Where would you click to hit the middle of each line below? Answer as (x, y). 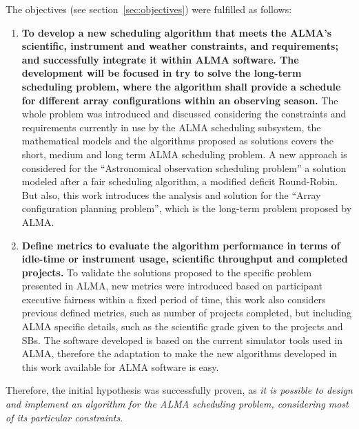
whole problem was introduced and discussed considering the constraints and (184, 114)
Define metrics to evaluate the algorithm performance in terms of (181, 245)
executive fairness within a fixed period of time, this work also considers (174, 299)
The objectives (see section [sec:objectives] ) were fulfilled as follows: (149, 9)
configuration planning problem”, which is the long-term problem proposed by (187, 208)
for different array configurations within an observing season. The (180, 100)
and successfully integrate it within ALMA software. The (160, 59)
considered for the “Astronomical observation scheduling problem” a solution (184, 168)
